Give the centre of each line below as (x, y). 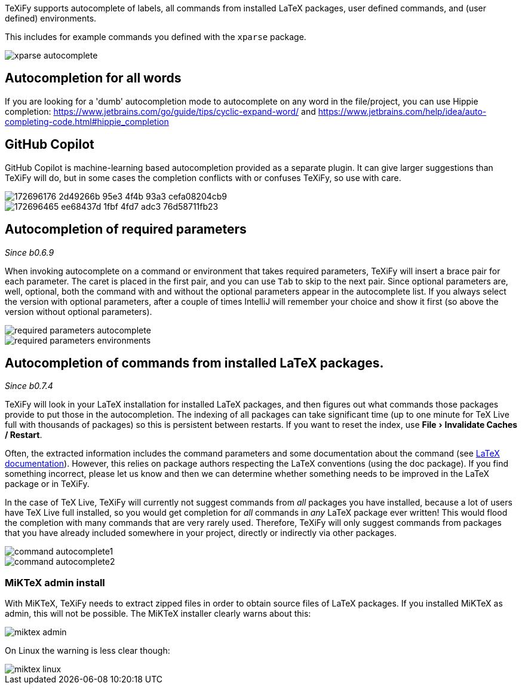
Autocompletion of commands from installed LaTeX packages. (194, 363)
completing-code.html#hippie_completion (87, 121)
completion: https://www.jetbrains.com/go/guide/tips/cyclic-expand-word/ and (160, 111)
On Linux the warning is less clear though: (87, 651)
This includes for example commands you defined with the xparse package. (156, 37)
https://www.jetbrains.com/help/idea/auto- (402, 111)
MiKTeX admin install (55, 582)
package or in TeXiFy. (47, 484)
